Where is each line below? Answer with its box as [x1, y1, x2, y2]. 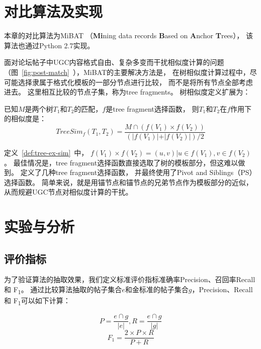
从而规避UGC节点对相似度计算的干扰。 [4, 187, 133, 197]
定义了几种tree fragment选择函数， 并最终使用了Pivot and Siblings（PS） [20, 167, 256, 178]
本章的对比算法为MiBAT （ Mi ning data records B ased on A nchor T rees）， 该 [4, 30, 253, 41]
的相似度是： [4, 113, 46, 124]
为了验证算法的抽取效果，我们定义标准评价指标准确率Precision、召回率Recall [4, 274, 255, 285]
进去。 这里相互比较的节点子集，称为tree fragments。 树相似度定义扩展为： [4, 86, 250, 97]
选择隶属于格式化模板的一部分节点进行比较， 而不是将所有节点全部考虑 [18, 76, 253, 87]
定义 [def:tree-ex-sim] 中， [4, 147, 89, 157]
